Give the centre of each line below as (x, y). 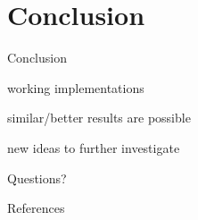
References (36, 208)
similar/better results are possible (99, 118)
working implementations (76, 87)
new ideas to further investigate (94, 147)
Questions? (37, 178)
